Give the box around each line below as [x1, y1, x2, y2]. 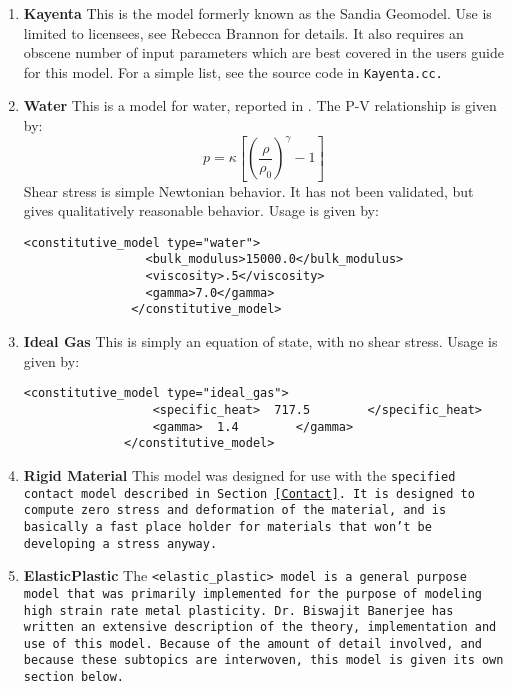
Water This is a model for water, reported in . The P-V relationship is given [23, 95, 497, 116]
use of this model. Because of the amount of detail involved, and [23, 636, 482, 651]
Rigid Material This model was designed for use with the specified [23, 464, 456, 485]
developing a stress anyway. [23, 536, 218, 551]
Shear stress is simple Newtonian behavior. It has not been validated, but [23, 180, 474, 201]
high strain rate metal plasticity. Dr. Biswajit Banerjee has [23, 603, 454, 618]
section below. [23, 670, 125, 685]
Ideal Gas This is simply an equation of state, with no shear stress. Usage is [23, 331, 498, 352]
